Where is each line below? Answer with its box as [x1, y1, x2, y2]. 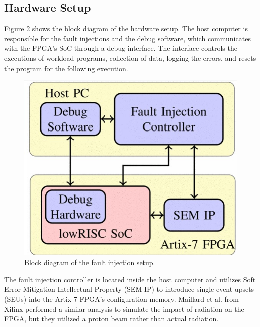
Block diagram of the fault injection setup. [24, 257, 155, 268]
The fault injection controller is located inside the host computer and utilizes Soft [4, 274, 256, 284]
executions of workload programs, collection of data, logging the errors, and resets [4, 52, 256, 63]
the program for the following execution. [4, 62, 128, 73]
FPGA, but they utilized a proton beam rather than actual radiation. [4, 313, 219, 324]
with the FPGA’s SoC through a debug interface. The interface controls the [4, 43, 237, 53]
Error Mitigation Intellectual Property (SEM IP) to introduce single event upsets [4, 284, 254, 294]
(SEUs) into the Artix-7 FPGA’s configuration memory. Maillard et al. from [4, 294, 239, 304]
